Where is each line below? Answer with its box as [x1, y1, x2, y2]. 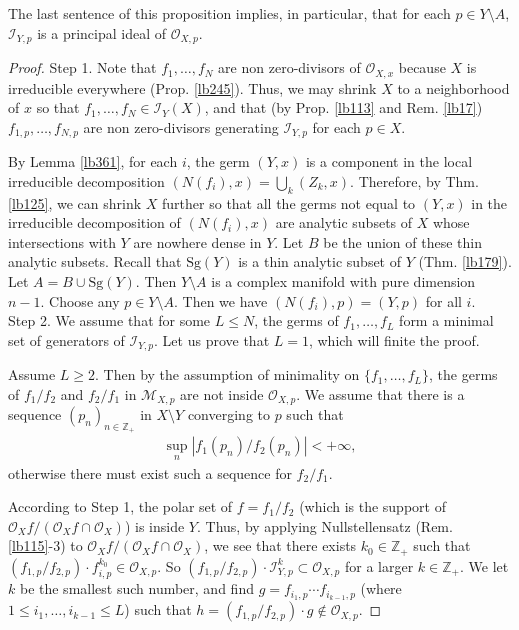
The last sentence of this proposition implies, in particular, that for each [8, 3, 451, 23]
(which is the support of [299, 496, 446, 517]
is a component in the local [305, 151, 473, 172]
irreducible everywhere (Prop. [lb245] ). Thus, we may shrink [8, 77, 377, 98]
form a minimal [399, 310, 494, 331]
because [398, 57, 446, 78]
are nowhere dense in [133, 231, 262, 252]
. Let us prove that [154, 329, 270, 350]
